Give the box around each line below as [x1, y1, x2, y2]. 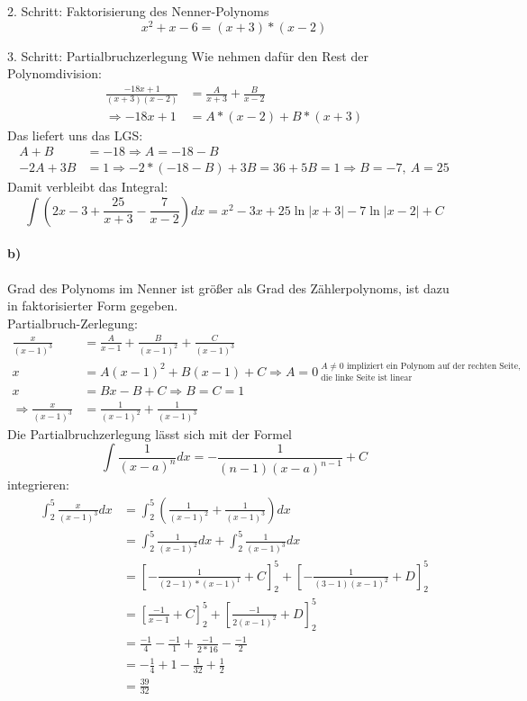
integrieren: [7, 475, 69, 494]
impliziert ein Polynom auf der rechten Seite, [346, 361, 521, 371]
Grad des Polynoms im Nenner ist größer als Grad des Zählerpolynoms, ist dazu [7, 278, 450, 297]
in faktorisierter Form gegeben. [7, 296, 178, 315]
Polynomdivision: [7, 64, 102, 83]
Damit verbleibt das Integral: [7, 177, 168, 196]
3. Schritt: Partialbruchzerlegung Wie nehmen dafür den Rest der [7, 46, 368, 65]
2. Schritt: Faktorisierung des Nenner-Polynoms [7, 2, 269, 20]
